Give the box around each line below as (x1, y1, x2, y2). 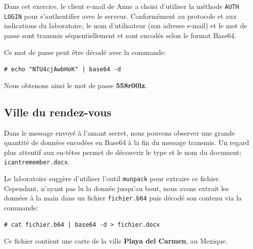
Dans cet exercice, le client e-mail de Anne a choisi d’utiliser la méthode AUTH (4, 1, 239, 11)
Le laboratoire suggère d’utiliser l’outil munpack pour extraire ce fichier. (4, 173, 221, 183)
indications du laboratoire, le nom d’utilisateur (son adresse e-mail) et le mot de (4, 20, 247, 31)
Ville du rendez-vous (4, 104, 112, 119)
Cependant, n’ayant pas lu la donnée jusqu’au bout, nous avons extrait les (4, 183, 229, 193)
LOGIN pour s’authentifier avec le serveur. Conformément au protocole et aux (4, 10, 237, 21)
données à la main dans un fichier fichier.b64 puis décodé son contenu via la (4, 193, 242, 203)
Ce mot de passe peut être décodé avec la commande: (4, 47, 166, 57)
